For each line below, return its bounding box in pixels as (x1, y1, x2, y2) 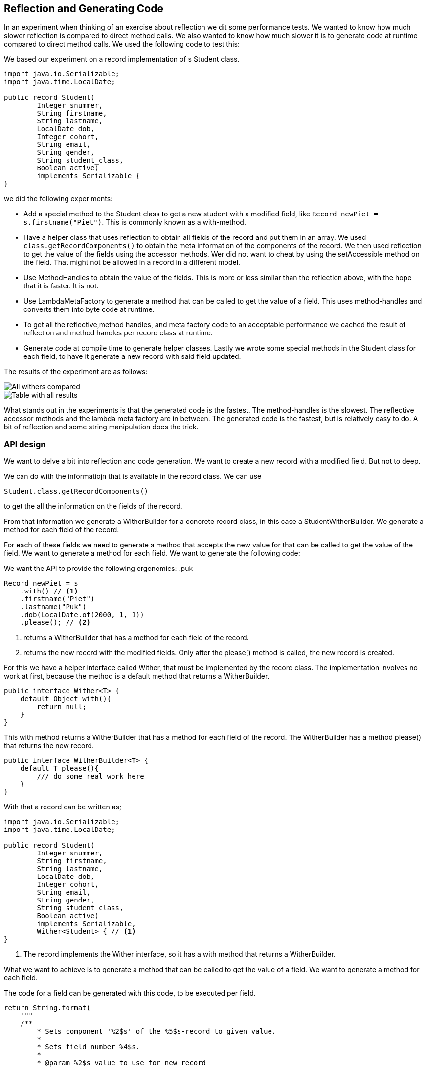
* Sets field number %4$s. (37, 1043, 140, 1051)
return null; (37, 703, 87, 711)
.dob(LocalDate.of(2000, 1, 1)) (20, 611, 144, 619)
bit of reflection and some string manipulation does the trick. (4, 423, 199, 431)
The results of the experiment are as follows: (4, 367, 148, 376)
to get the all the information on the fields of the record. (4, 502, 182, 511)
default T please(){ (20, 764, 99, 773)
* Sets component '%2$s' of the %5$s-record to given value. (37, 1027, 276, 1036)
